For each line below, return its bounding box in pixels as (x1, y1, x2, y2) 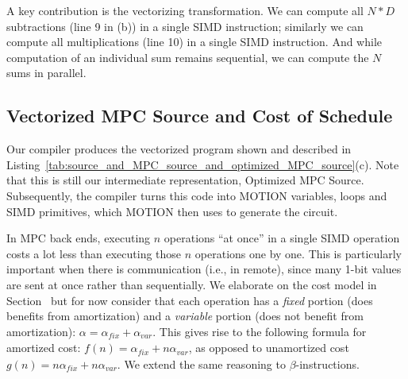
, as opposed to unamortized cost (188, 339, 349, 356)
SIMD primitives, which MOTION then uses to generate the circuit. (6, 203, 338, 219)
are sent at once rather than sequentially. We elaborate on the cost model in (6, 276, 377, 292)
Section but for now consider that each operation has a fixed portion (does (6, 292, 373, 308)
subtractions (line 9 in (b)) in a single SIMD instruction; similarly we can (6, 17, 364, 34)
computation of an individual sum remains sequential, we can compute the (6, 48, 369, 65)
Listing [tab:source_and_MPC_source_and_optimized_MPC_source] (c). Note (6, 156, 399, 172)
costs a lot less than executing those (6, 245, 182, 261)
